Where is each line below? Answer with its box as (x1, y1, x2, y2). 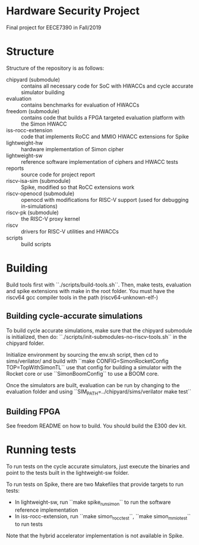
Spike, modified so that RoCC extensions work (21, 183, 135, 191)
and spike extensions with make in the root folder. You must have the (6, 287, 175, 294)
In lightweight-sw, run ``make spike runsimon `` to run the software (14, 499, 171, 507)
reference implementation (14, 506, 78, 513)
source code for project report (21, 171, 95, 178)
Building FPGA (6, 406, 61, 416)
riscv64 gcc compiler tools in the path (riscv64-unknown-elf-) (6, 294, 159, 301)
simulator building (21, 88, 65, 96)
